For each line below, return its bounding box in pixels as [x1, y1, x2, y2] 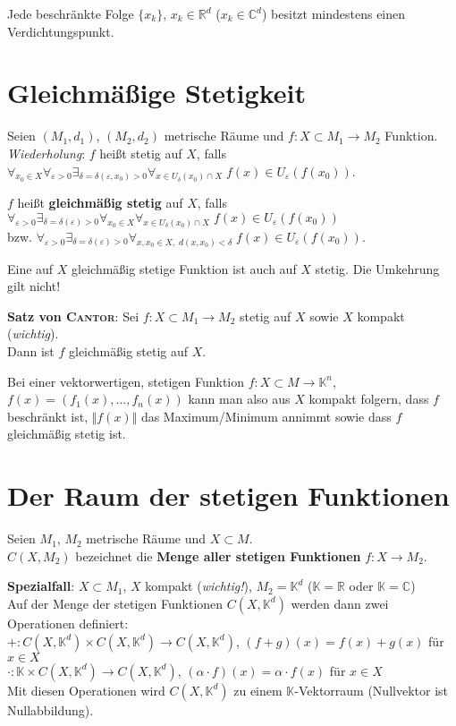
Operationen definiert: [7, 613, 129, 632]
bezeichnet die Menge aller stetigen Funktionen [75, 546, 361, 565]
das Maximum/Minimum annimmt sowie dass [140, 406, 392, 425]
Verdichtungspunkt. [7, 21, 114, 40]
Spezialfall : [7, 577, 75, 595]
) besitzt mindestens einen [261, 4, 406, 22]
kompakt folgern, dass [308, 389, 429, 408]
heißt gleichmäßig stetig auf [17, 193, 183, 212]
